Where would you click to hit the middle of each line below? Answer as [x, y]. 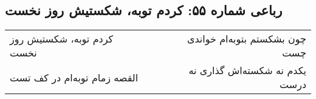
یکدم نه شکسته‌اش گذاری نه [247, 70]
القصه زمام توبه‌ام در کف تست [74, 77]
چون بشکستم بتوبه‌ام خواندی [246, 39]
